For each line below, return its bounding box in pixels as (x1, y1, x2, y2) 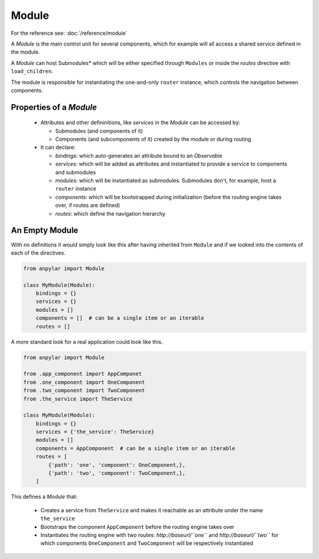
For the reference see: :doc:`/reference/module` (11, 30, 128, 37)
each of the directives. (11, 249, 66, 256)
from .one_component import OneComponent (23, 379, 145, 385)
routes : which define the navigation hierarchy (55, 210, 165, 217)
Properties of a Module (11, 102, 97, 112)
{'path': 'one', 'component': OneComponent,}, (48, 461, 185, 468)
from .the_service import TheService (23, 395, 133, 402)
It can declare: (40, 144, 76, 151)
